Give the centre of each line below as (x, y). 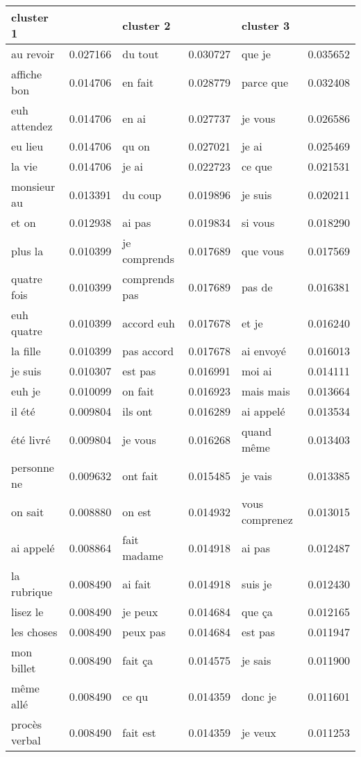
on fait (138, 391)
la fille (26, 351)
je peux (140, 612)
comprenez (267, 519)
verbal (26, 740)
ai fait (137, 584)
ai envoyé (263, 351)
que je (256, 54)
